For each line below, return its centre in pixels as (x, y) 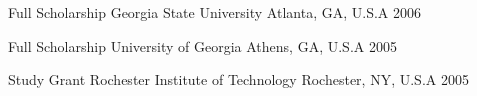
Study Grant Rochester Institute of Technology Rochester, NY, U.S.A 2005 (238, 79)
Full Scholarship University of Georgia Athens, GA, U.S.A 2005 (202, 45)
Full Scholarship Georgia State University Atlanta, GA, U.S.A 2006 (214, 12)
